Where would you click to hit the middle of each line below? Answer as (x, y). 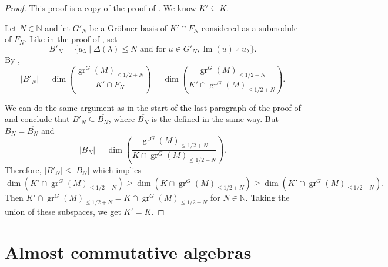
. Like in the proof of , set (71, 39)
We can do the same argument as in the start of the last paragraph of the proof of (153, 107)
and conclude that (37, 119)
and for (153, 49)
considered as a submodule (250, 27)
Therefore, (23, 169)
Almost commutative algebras (128, 252)
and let (57, 27)
